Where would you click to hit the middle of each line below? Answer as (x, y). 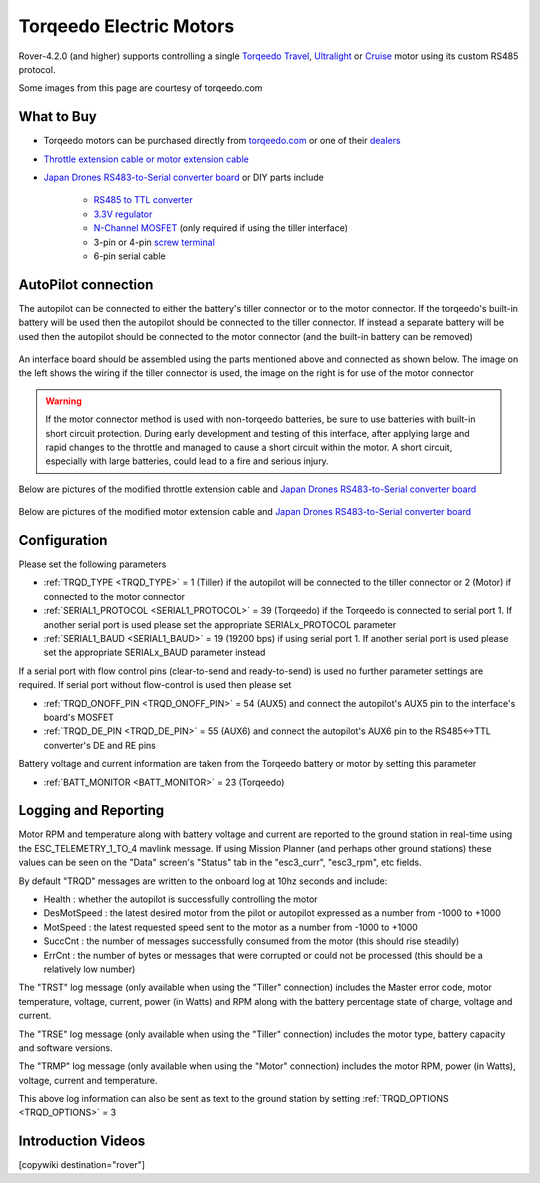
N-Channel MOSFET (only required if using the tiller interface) (221, 228)
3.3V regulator (123, 214)
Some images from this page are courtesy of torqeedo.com (140, 88)
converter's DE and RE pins (100, 745)
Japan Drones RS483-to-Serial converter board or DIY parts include (183, 177)
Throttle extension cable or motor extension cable (146, 159)
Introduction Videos (82, 1141)
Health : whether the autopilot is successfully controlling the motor (181, 899)
